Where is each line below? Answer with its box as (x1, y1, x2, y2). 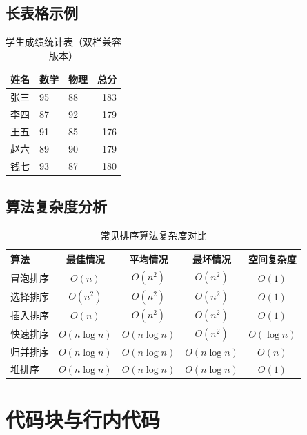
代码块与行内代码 (6, 405, 161, 434)
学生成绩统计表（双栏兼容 (6, 35, 121, 49)
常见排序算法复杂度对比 (100, 227, 207, 242)
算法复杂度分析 (6, 195, 107, 217)
